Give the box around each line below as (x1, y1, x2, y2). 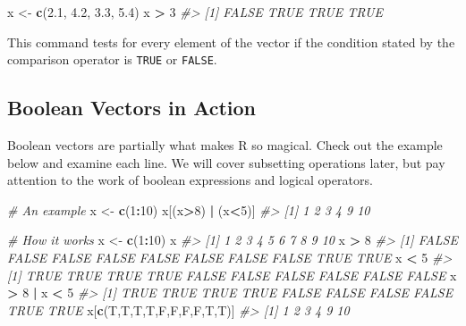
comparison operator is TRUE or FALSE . (7, 50, 217, 69)
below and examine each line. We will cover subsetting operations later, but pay (7, 153, 445, 171)
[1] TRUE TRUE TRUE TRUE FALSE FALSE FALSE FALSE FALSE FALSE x (7, 265, 457, 284)
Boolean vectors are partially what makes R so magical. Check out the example (7, 136, 443, 155)
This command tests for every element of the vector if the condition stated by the (7, 32, 455, 51)
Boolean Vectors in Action (7, 94, 257, 121)
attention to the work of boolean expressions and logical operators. (7, 171, 373, 189)
